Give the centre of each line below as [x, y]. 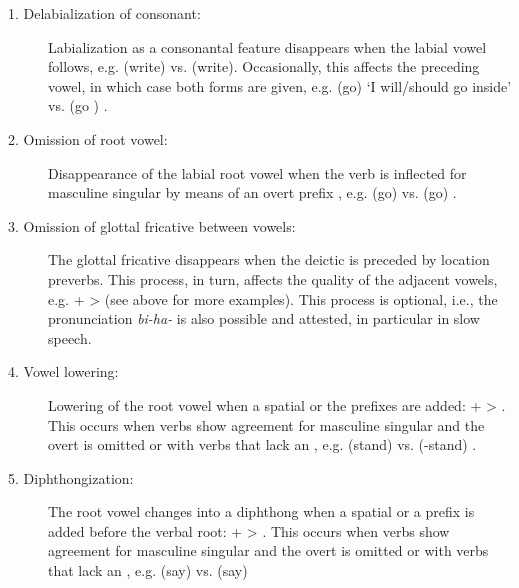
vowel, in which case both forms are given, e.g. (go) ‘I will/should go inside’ [280, 85]
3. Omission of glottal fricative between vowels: [152, 225]
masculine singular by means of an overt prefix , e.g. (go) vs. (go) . [252, 192]
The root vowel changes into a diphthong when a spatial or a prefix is [261, 511]
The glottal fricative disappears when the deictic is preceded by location [269, 259]
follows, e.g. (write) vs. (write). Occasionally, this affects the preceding [264, 66]
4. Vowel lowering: [63, 371]
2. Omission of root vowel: [88, 138]
